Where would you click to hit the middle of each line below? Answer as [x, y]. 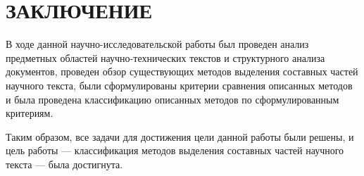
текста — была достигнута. [64, 164]
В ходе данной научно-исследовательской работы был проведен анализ [157, 44]
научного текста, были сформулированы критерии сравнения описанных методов [179, 85]
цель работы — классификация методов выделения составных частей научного [175, 150]
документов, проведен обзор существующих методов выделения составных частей [182, 71]
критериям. [30, 113]
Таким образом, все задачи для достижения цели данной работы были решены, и [180, 136]
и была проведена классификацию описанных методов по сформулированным [172, 99]
